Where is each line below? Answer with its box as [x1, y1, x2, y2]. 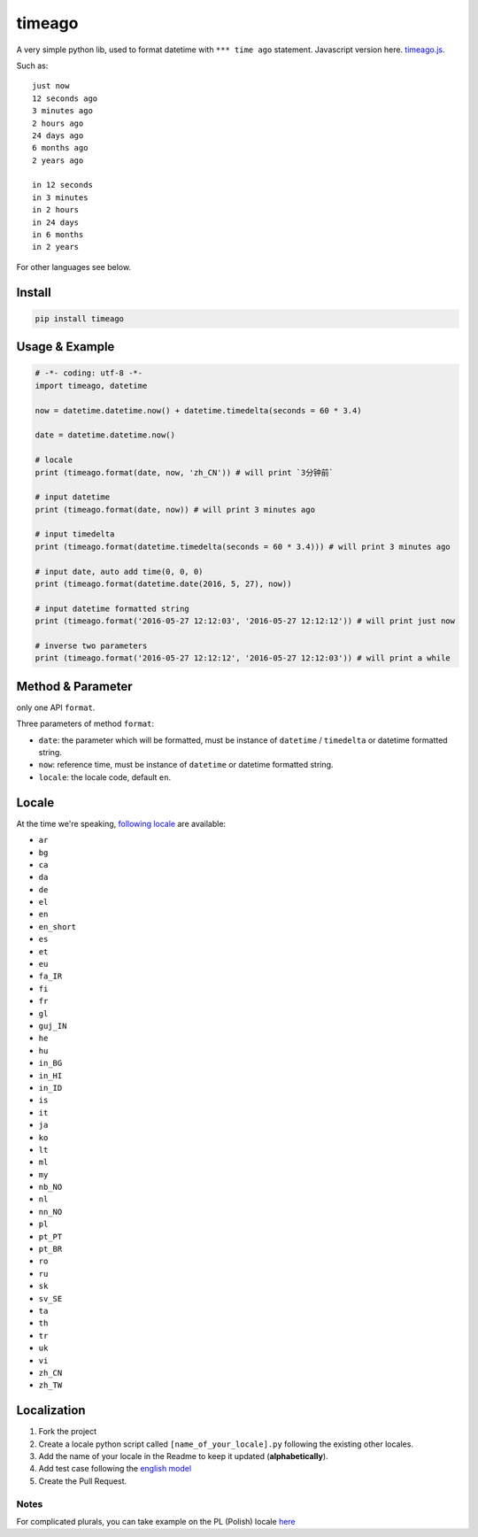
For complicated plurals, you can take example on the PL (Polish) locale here [16, 1516, 296, 1526]
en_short [38, 922, 77, 931]
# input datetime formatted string [35, 603, 189, 614]
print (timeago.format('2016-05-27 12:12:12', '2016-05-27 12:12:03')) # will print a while [35, 653, 451, 663]
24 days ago [32, 130, 84, 141]
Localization [16, 1403, 86, 1418]
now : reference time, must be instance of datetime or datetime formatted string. [38, 760, 334, 770]
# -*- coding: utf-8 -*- [35, 368, 143, 378]
